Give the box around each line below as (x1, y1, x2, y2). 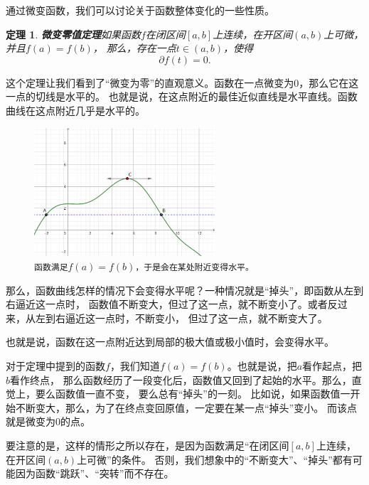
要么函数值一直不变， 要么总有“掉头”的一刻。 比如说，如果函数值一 (35, 386, 351, 401)
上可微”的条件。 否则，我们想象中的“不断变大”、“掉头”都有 (77, 452, 353, 467)
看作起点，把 (302, 358, 363, 373)
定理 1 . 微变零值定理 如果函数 (6, 26, 141, 41)
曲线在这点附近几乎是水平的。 (6, 102, 145, 117)
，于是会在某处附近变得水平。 (135, 262, 254, 273)
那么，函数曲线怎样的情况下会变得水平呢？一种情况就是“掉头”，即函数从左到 (6, 282, 364, 297)
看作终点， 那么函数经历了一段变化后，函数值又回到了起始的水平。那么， (10, 372, 352, 387)
